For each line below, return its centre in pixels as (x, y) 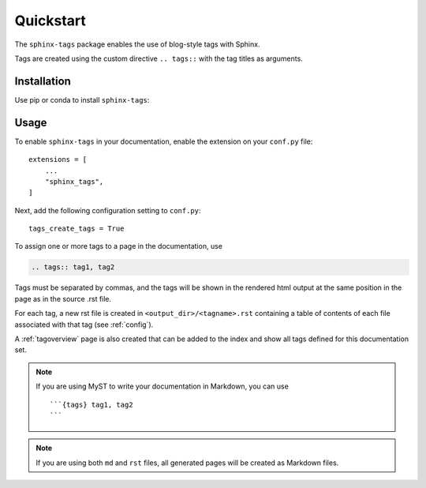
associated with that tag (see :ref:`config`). (84, 325)
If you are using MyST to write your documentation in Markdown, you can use (163, 386)
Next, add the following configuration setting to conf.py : (108, 210)
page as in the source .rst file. (63, 298)
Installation (43, 81)
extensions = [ (58, 160)
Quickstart (50, 21)
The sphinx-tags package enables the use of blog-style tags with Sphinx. (137, 44)
